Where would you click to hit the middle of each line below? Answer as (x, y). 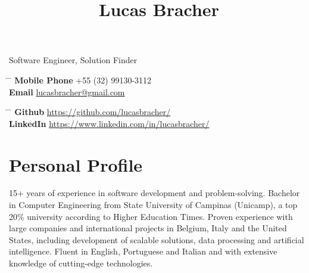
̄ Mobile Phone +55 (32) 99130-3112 (80, 80)
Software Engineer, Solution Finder (73, 60)
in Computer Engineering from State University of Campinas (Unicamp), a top (153, 205)
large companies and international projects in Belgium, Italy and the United (148, 228)
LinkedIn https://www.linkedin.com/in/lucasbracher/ (109, 123)
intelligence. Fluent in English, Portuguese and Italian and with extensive (143, 251)
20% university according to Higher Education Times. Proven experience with (151, 216)
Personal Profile (76, 164)
